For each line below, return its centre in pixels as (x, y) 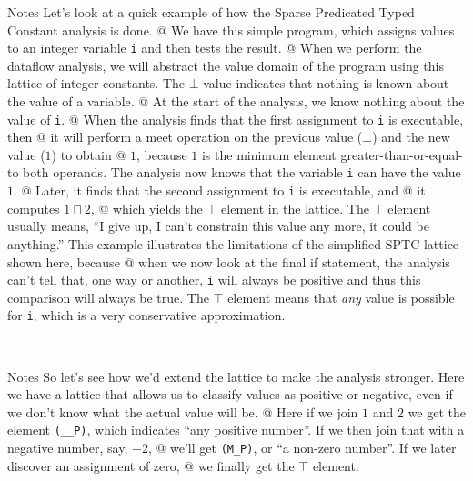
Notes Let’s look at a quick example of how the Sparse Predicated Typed (211, 12)
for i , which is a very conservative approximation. (146, 315)
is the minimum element (269, 154)
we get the (437, 411)
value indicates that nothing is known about (326, 83)
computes (34, 208)
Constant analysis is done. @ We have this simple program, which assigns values (231, 30)
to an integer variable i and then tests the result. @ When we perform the (215, 48)
